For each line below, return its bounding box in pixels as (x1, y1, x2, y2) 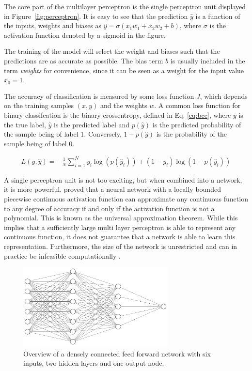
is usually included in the (170, 55, 245, 65)
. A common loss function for (154, 100, 241, 110)
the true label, (4, 119, 46, 129)
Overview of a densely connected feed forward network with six (23, 348, 211, 358)
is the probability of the (156, 129, 227, 139)
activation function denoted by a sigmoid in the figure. (4, 30, 166, 40)
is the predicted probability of (152, 119, 241, 129)
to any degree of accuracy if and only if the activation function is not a (4, 203, 215, 213)
